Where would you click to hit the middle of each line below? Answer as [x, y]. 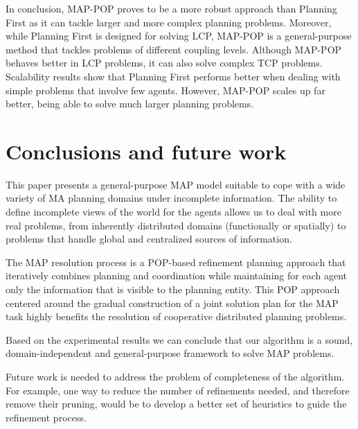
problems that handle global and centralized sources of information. [149, 239]
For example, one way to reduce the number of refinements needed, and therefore [178, 390]
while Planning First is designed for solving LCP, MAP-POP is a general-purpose [179, 36]
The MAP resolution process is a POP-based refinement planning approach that [176, 262]
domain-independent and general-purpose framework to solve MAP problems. [170, 353]
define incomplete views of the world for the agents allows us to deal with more [173, 212]
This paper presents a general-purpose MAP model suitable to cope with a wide [176, 184]
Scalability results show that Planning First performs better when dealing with [173, 76]
